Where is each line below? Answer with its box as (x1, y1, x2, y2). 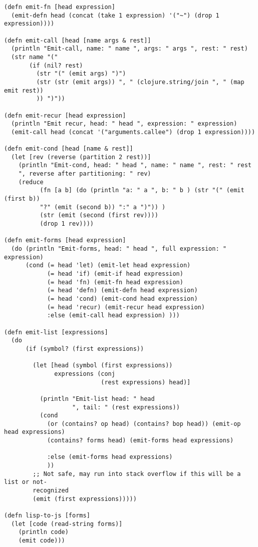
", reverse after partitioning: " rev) (18, 170, 151, 178)
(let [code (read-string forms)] (11, 520, 123, 527)
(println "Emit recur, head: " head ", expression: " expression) (11, 120, 237, 128)
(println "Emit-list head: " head (40, 395, 155, 402)
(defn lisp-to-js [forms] (4, 512, 90, 519)
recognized (33, 487, 69, 494)
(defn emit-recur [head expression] (4, 112, 126, 119)
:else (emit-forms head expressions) (47, 453, 173, 461)
